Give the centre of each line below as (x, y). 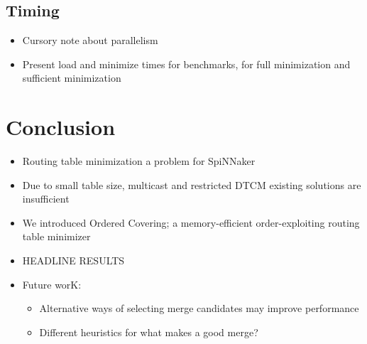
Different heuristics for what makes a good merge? (149, 332)
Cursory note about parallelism (90, 40)
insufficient (46, 199)
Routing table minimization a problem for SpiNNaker (139, 161)
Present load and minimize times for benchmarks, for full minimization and (186, 64)
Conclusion (61, 127)
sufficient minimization (72, 78)
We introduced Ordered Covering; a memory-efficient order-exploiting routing (191, 222)
